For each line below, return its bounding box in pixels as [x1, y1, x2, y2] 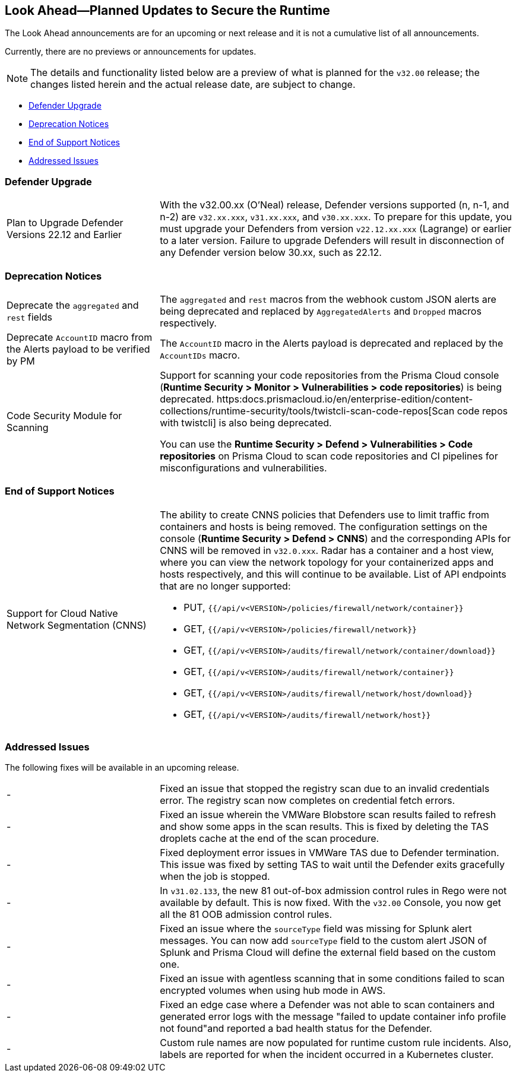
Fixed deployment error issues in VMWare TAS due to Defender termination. [160, 847, 499, 859]
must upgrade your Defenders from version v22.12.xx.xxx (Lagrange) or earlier [160, 223, 512, 235]
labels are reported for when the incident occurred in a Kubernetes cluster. [160, 1049, 494, 1061]
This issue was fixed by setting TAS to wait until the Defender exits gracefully [160, 859, 505, 871]
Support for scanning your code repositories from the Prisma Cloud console [160, 369, 499, 381]
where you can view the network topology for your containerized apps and [160, 556, 494, 568]
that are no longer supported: [160, 579, 291, 592]
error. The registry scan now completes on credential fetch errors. [160, 794, 455, 807]
